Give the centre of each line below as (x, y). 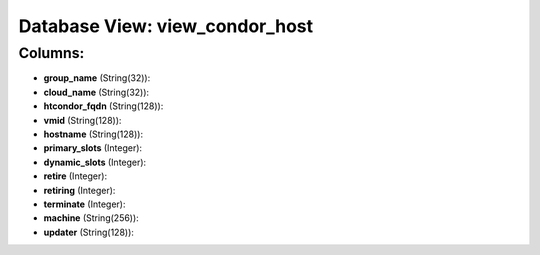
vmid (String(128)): (82, 120)
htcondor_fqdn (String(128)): (103, 106)
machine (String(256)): (91, 218)
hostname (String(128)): (93, 134)
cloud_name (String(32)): (96, 92)
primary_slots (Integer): (93, 148)
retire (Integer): (75, 176)
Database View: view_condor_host (166, 26)
